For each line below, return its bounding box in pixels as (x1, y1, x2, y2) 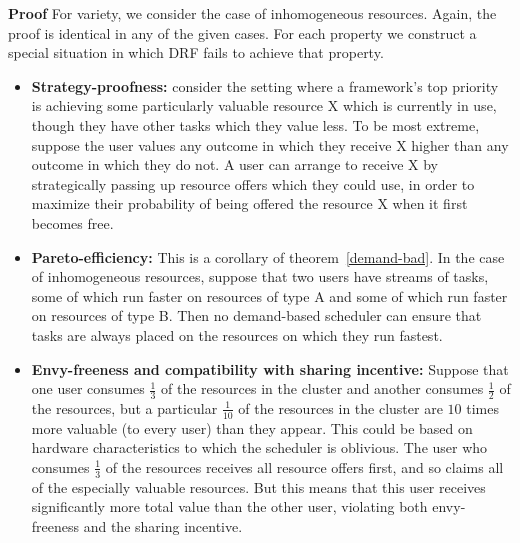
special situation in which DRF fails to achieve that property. (8, 42, 384, 63)
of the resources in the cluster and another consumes (161, 378, 484, 399)
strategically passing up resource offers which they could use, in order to (31, 173, 475, 194)
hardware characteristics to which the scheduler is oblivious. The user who (31, 437, 488, 458)
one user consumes (31, 378, 145, 399)
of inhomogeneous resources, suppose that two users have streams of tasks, (31, 266, 489, 287)
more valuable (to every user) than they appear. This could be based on (31, 417, 473, 438)
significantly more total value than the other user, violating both (31, 496, 428, 517)
